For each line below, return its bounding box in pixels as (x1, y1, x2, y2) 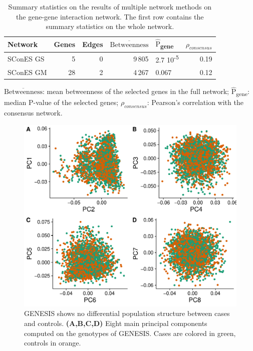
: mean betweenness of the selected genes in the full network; (42, 86, 229, 96)
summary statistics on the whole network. (46, 21, 174, 31)
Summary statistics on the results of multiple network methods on (8, 1, 211, 11)
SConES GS (8, 53, 45, 64)
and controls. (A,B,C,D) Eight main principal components (24, 318, 207, 328)
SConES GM (8, 66, 47, 77)
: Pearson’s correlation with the (147, 97, 243, 107)
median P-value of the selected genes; (4, 97, 119, 107)
